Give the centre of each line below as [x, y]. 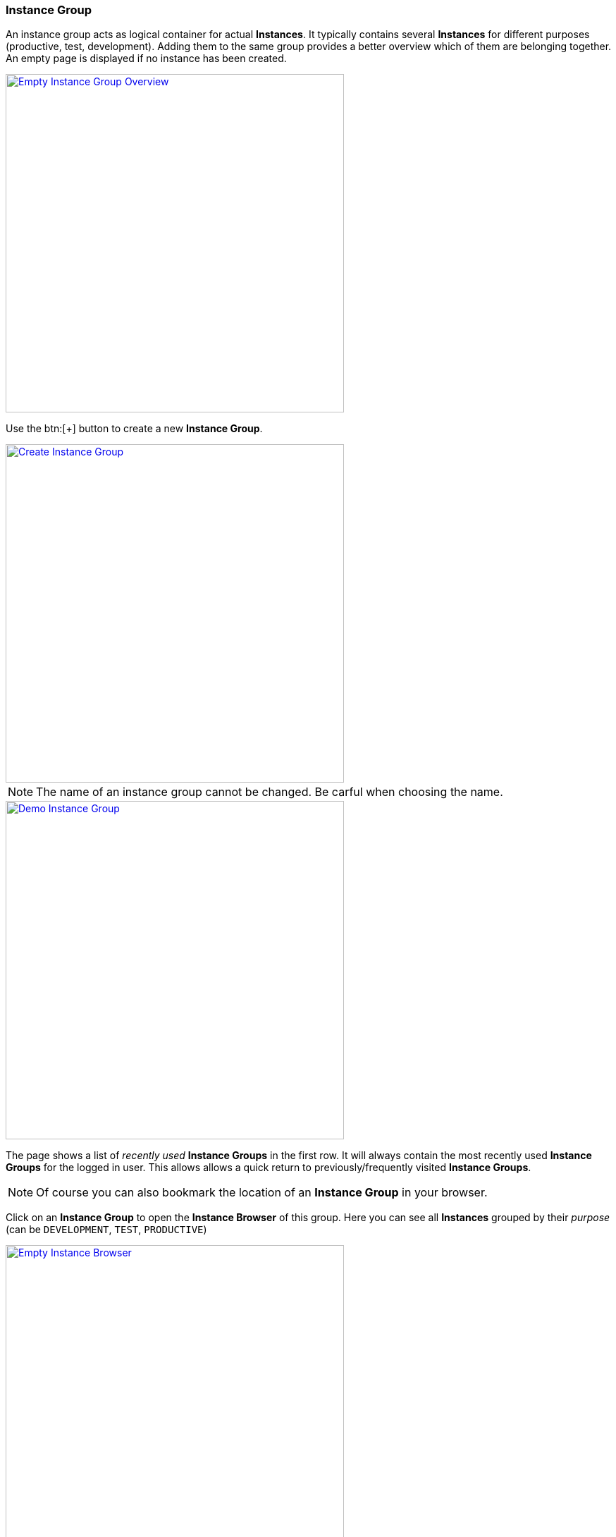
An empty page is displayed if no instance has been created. [146, 59]
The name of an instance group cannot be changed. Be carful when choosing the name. [270, 792]
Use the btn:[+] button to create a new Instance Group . [134, 429]
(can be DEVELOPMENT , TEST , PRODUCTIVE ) [106, 1230]
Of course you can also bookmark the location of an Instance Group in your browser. [262, 1193]
